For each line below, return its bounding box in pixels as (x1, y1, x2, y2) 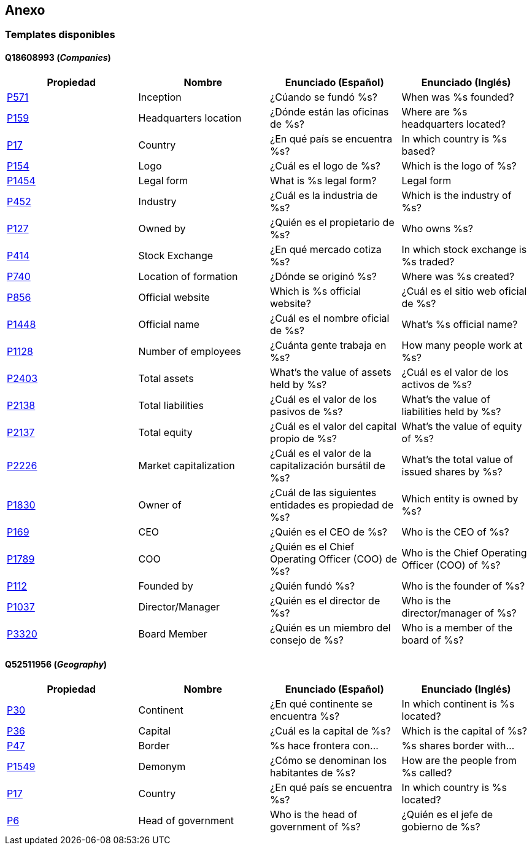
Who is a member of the (401, 621, 513, 634)
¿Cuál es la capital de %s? (270, 724, 391, 737)
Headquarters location (138, 111, 242, 124)
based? (401, 144, 436, 157)
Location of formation (138, 270, 238, 283)
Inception (138, 90, 182, 103)
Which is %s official (270, 284, 361, 297)
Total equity (138, 426, 193, 439)
